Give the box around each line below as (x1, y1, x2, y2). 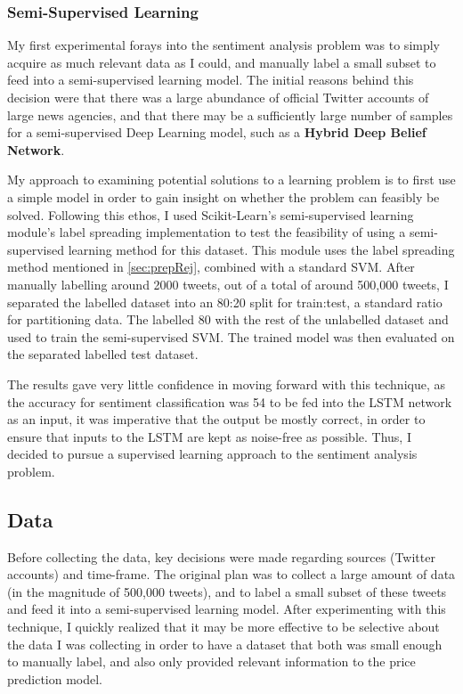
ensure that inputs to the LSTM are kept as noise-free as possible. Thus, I (7, 427, 411, 445)
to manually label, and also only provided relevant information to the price (7, 652, 416, 671)
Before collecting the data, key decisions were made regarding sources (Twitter (7, 547, 435, 566)
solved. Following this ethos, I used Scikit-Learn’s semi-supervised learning (7, 205, 414, 224)
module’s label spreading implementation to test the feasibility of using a (7, 223, 406, 241)
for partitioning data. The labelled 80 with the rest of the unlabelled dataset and (7, 310, 449, 329)
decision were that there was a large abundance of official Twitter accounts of (7, 88, 429, 106)
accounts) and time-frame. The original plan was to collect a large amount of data (7, 565, 456, 584)
